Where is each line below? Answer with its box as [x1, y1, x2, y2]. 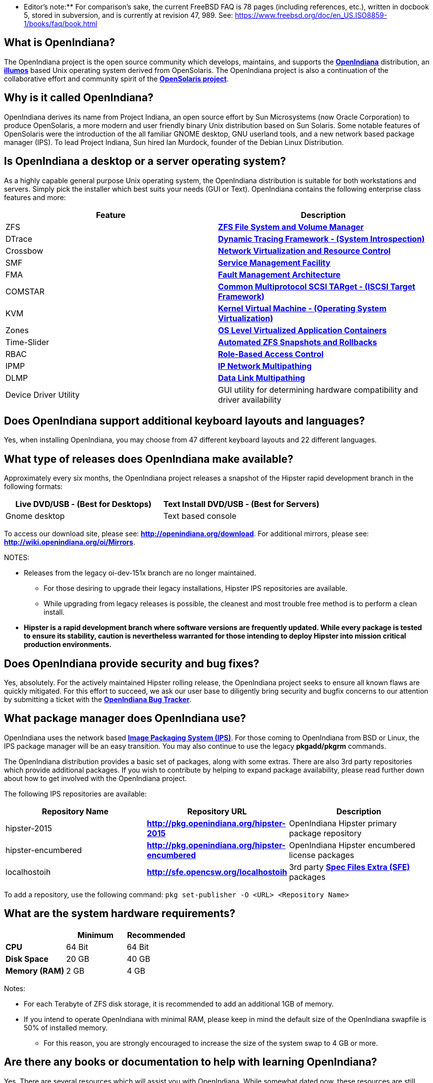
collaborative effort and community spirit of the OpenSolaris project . [4, 74, 229, 83]
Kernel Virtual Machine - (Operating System [218, 303, 386, 313]
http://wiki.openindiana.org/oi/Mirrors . [4, 538, 135, 547]
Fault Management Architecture [218, 269, 341, 280]
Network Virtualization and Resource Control [218, 245, 391, 256]
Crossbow [5, 245, 44, 256]
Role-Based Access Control [218, 349, 324, 359]
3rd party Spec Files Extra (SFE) [289, 862, 410, 872]
